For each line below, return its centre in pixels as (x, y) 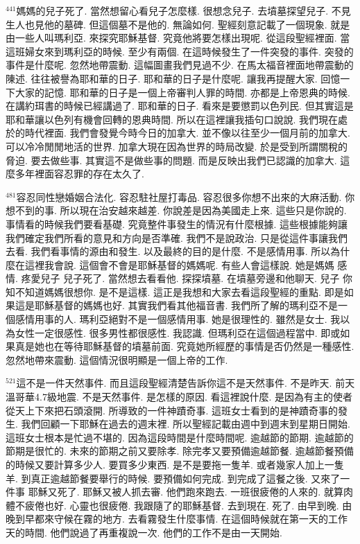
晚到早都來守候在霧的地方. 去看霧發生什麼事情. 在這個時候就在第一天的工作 (177, 519)
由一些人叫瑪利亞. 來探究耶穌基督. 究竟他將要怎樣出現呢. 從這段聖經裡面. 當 (178, 38)
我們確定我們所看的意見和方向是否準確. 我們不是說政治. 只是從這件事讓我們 (177, 237)
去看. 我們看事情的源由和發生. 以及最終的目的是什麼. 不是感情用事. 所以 (168, 251)
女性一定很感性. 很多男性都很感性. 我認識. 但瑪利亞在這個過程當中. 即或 (178, 332)
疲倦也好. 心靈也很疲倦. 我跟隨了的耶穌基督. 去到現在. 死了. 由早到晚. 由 (188, 505)
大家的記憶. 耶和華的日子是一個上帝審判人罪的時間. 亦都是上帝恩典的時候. (182, 92)
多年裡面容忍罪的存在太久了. (79, 174)
